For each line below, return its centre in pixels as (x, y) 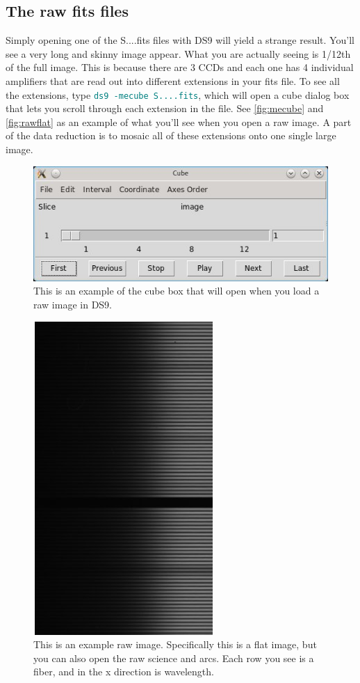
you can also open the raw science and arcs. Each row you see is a (174, 658)
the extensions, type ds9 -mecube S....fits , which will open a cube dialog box (178, 94)
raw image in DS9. (73, 304)
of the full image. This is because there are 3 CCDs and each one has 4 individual (180, 67)
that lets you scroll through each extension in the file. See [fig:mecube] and (165, 108)
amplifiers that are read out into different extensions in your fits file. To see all (173, 80)
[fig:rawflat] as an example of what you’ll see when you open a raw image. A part (179, 121)
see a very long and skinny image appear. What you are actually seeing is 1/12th (178, 53)
